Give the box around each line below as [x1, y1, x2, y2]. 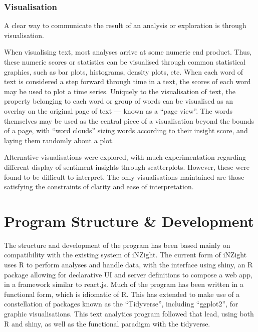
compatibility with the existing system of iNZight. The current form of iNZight [4, 249, 247, 260]
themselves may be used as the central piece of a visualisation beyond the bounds [4, 115, 254, 126]
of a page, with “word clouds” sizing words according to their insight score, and [4, 125, 248, 136]
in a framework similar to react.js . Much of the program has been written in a [4, 279, 244, 289]
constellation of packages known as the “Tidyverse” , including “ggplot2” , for [4, 298, 238, 309]
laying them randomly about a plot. [4, 135, 114, 145]
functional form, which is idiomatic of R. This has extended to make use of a [4, 288, 240, 299]
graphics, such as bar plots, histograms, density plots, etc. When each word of [4, 66, 243, 77]
